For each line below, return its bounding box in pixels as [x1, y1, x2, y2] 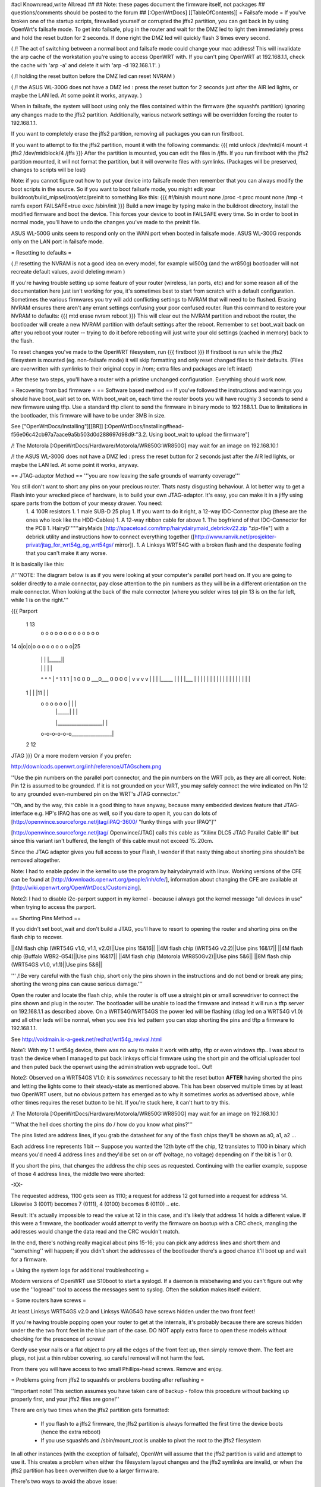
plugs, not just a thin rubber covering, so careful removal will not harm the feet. [11, 1354, 205, 1361]
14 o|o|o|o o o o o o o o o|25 [11, 642, 81, 650]
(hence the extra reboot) [40, 1428, 101, 1436]
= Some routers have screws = [11, 1297, 86, 1304]
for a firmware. [11, 1256, 48, 1263]
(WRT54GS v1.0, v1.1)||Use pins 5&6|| [11, 961, 102, 968]
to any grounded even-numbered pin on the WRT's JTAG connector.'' [11, 790, 181, 798]
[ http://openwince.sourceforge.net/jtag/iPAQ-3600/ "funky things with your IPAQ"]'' [11, 818, 217, 825]
